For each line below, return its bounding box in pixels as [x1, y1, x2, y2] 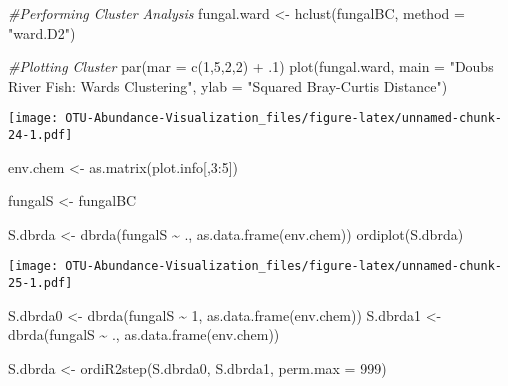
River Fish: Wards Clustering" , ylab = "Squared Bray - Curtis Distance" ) [8, 75, 448, 96]
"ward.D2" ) [8, 22, 76, 43]
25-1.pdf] [8, 276, 73, 291]
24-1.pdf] [8, 128, 73, 143]
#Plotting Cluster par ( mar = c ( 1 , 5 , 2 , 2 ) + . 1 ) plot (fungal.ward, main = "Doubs [8, 56, 494, 77]
